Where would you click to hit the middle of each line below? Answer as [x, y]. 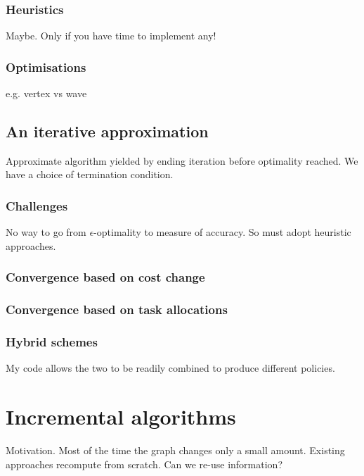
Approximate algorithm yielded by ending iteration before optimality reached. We [182, 160]
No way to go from [46, 232]
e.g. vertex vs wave [46, 93]
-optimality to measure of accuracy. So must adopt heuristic [222, 232]
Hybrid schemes [52, 342]
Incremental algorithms [121, 416]
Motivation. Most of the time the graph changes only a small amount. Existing [175, 450]
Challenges [37, 205]
